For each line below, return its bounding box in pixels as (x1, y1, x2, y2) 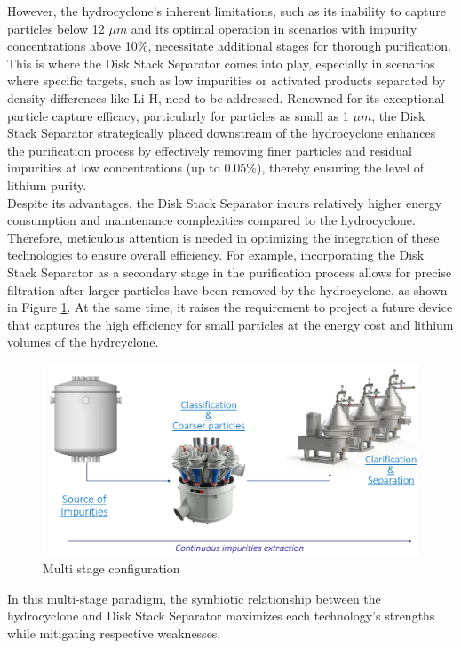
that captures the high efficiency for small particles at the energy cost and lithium (7, 315, 454, 333)
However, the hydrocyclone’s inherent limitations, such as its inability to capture (7, 2, 447, 20)
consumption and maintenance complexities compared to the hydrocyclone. (7, 211, 416, 229)
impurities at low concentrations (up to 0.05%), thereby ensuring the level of (7, 158, 424, 177)
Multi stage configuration (43, 559, 180, 578)
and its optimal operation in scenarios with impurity (131, 19, 417, 37)
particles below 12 (7, 19, 105, 37)
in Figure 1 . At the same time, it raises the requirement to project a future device (7, 298, 453, 316)
